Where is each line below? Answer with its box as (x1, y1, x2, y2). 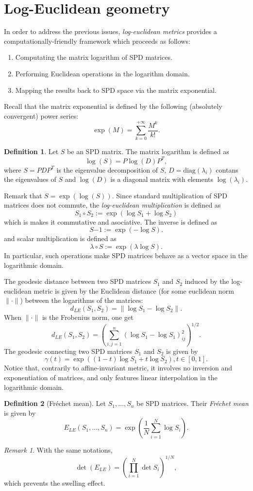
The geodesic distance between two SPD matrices (4, 276, 151, 286)
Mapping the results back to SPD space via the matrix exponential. (15, 85, 217, 95)
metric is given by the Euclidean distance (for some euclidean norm (34, 285, 234, 296)
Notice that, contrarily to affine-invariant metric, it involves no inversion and (4, 363, 233, 373)
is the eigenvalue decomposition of (56, 164, 158, 175)
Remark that (4, 190, 42, 200)
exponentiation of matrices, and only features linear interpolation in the (4, 372, 218, 383)
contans (216, 164, 238, 175)
